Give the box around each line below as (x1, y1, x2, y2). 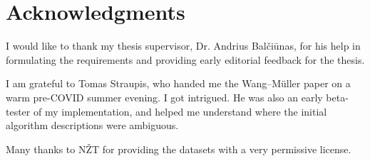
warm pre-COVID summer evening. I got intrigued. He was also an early (6, 89, 323, 104)
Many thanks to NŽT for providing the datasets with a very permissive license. (6, 141, 351, 156)
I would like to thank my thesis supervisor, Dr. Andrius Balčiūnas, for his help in (6, 38, 361, 53)
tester (6, 104, 31, 118)
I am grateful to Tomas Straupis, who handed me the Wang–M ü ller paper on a (6, 76, 351, 91)
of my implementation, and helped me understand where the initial (33, 104, 327, 118)
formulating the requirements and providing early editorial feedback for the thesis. (6, 52, 365, 67)
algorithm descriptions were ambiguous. (6, 118, 179, 133)
